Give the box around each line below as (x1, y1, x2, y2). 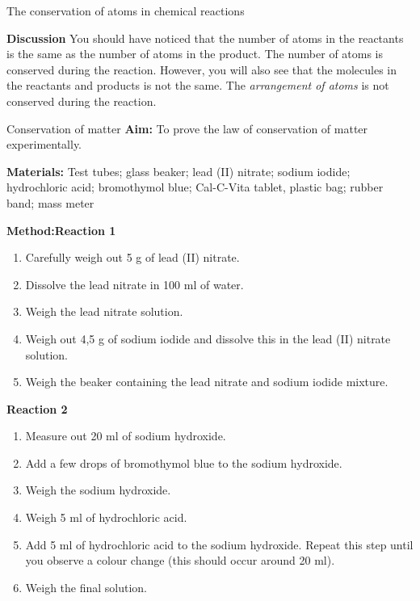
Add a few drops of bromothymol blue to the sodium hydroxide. (25, 454, 342, 471)
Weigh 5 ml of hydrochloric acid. (25, 509, 187, 526)
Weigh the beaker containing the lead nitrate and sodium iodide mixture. (25, 373, 388, 390)
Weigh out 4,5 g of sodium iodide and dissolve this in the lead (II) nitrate (25, 330, 391, 347)
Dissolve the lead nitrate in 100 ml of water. (25, 275, 244, 292)
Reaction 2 (6, 400, 68, 417)
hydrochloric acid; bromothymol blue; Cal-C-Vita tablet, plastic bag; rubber (6, 179, 384, 195)
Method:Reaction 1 (6, 221, 116, 238)
